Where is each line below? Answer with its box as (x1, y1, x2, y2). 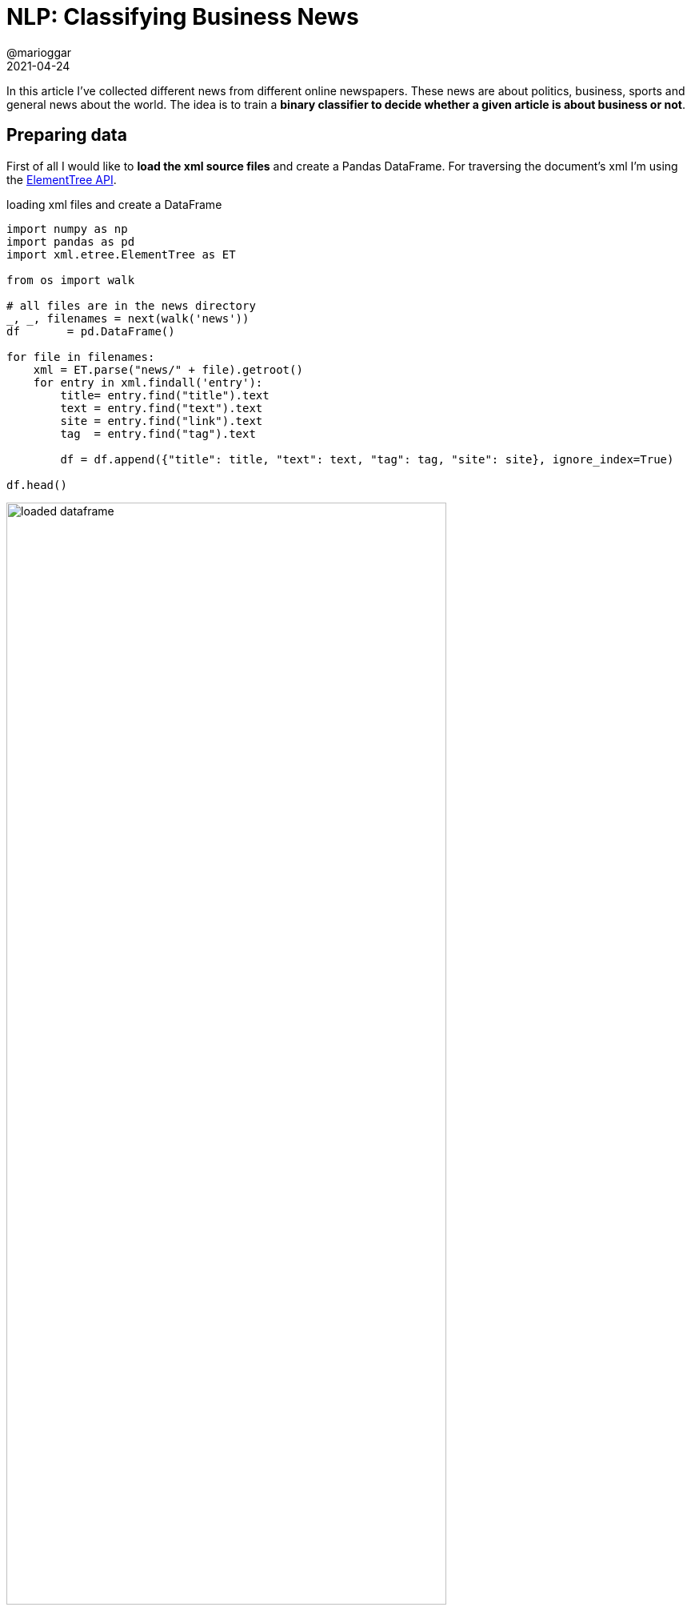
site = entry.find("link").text (60, 414, 263, 427)
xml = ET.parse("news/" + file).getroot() (33, 363, 303, 376)
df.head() (6, 478, 67, 491)
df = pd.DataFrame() (6, 324, 175, 338)
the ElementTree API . (6, 172, 117, 186)
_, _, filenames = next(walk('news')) (6, 311, 250, 325)
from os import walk (6, 273, 135, 287)
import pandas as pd (6, 234, 135, 248)
